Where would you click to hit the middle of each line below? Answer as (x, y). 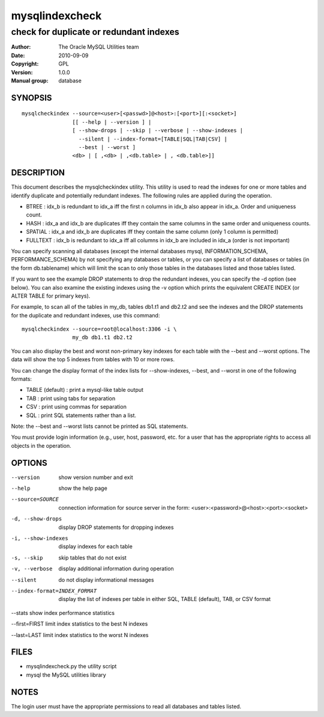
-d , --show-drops (37, 519)
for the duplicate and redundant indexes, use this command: (85, 315)
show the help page (83, 488)
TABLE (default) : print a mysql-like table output (85, 390)
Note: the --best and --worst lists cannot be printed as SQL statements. (100, 426)
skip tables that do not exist (93, 557)
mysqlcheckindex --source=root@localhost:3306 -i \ (99, 329)
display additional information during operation (116, 569)
